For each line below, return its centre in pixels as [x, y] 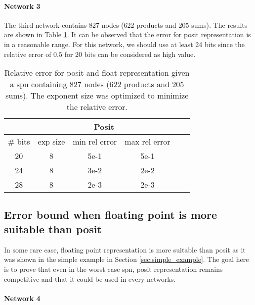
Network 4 [22, 298]
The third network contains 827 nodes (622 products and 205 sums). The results [126, 25]
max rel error [148, 142]
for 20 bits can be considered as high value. [130, 54]
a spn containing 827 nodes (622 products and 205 [97, 84]
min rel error [95, 142]
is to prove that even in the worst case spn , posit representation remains [113, 269]
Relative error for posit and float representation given [97, 73]
